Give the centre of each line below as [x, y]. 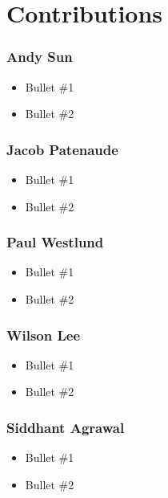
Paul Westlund [55, 242]
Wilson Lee [44, 335]
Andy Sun [40, 57]
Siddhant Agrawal [66, 427]
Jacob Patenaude [62, 149]
